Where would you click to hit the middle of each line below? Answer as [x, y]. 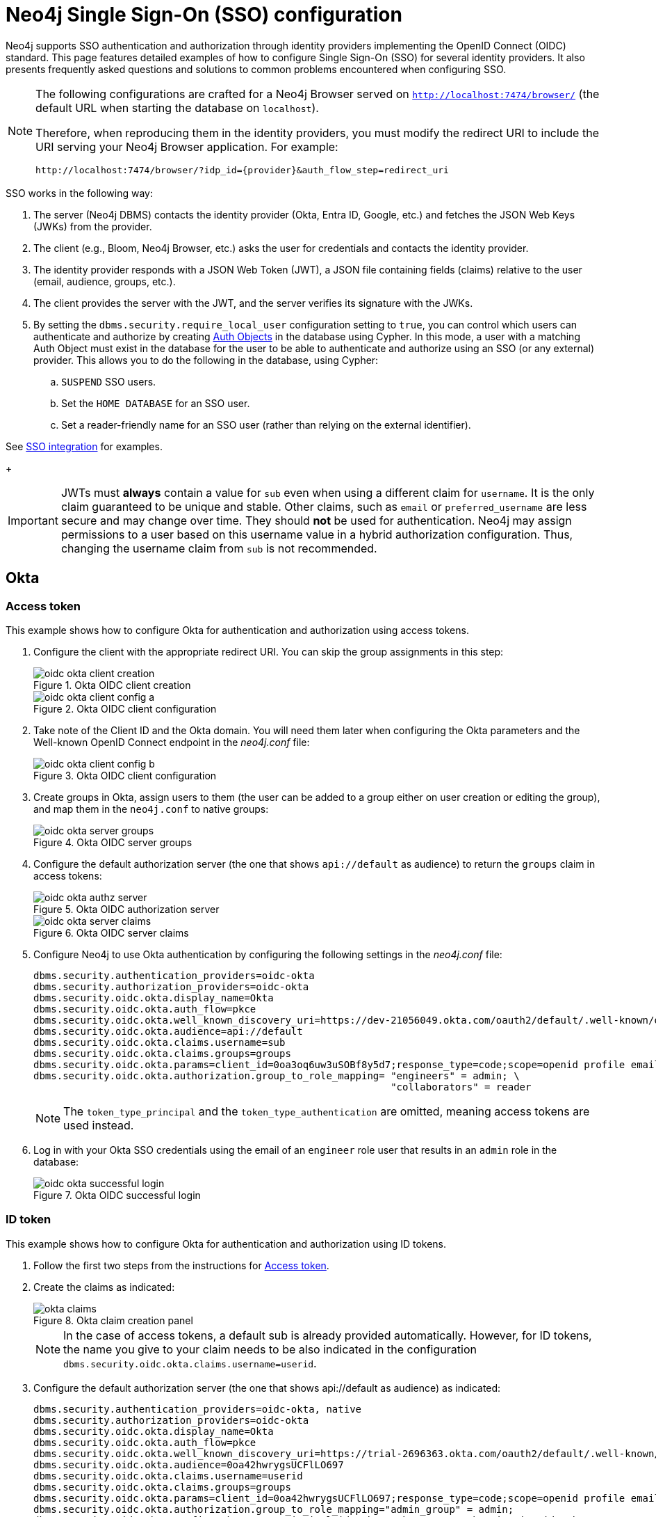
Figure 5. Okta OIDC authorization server [126, 909]
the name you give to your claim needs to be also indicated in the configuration [270, 1349]
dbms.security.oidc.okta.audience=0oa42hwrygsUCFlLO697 [189, 1464]
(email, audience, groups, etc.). [105, 281]
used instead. [99, 1125]
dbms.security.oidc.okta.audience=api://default [168, 1031]
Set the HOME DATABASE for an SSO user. [156, 403]
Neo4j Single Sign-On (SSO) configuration [204, 15]
